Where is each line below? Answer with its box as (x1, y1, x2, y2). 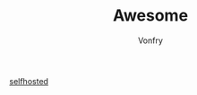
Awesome (112, 5, 189, 26)
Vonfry (137, 35, 164, 46)
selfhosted (9, 75, 49, 86)
